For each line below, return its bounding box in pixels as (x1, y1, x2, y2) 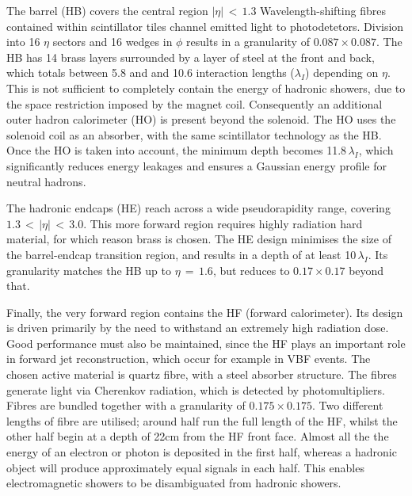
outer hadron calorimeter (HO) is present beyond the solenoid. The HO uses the (6, 111, 396, 128)
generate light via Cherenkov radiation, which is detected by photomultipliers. (6, 381, 385, 398)
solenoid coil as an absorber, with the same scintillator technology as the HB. (6, 126, 382, 143)
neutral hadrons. (6, 173, 86, 189)
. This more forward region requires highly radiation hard (83, 215, 363, 231)
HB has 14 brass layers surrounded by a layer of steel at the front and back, (6, 48, 375, 65)
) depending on (305, 64, 379, 81)
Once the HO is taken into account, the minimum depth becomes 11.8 (6, 142, 347, 158)
